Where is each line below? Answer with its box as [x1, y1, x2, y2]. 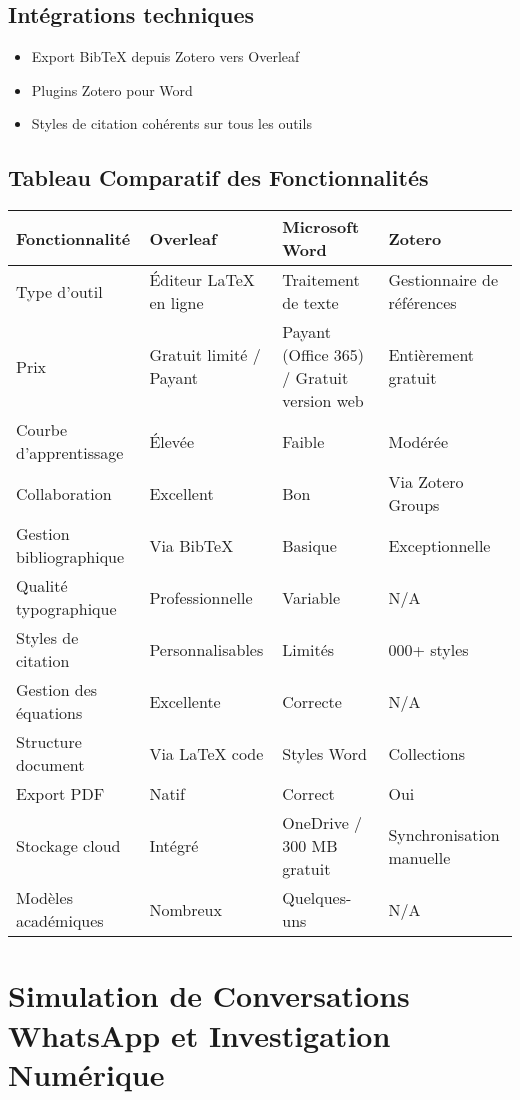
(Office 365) [282, 343, 365, 367]
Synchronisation [388, 822, 500, 846]
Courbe [16, 418, 68, 442]
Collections [388, 741, 465, 765]
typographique [16, 597, 117, 621]
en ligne [149, 291, 204, 315]
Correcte [282, 689, 342, 713]
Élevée [149, 429, 195, 453]
